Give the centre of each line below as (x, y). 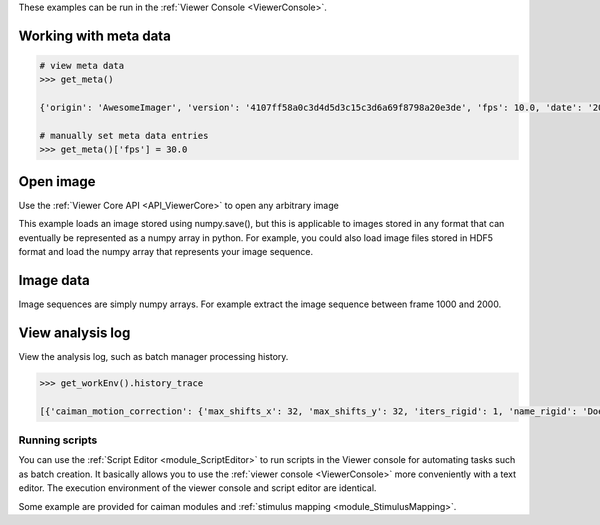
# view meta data (82, 65)
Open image (57, 181)
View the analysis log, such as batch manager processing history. (153, 356)
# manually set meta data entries (124, 135)
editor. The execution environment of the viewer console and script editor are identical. (197, 488)
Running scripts (58, 440)
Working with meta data (95, 35)
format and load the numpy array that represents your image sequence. (166, 252)
